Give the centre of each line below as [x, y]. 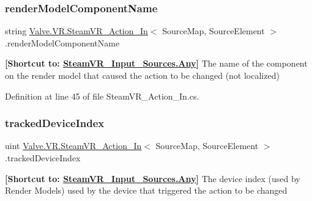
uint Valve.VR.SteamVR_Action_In [73, 146]
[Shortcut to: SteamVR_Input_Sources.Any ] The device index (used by [153, 178]
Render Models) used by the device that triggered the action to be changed [146, 190]
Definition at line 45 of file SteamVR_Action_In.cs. [102, 96]
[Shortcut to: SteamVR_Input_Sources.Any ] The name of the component [156, 63]
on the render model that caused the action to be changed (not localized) [142, 75]
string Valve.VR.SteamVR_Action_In [76, 31]
